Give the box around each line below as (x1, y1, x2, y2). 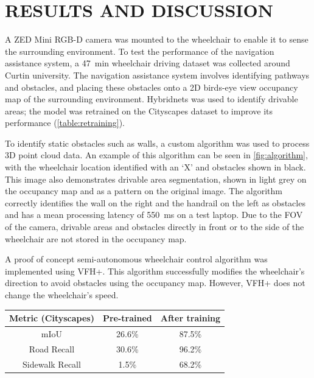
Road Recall (29, 342, 75, 355)
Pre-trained (102, 312, 152, 324)
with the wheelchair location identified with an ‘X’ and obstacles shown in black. (5, 161, 306, 173)
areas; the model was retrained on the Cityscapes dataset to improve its (5, 104, 273, 117)
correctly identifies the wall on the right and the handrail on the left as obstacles (5, 196, 305, 209)
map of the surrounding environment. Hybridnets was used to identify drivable (5, 93, 298, 105)
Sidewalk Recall (23, 357, 81, 370)
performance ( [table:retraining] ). (5, 116, 125, 129)
